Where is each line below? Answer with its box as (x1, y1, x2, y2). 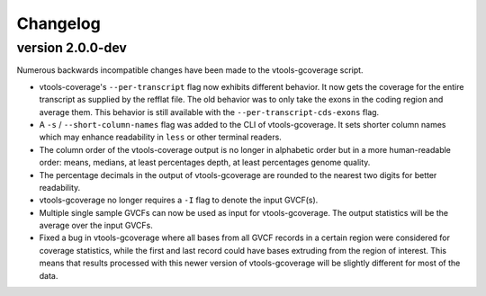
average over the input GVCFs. (39, 220, 153, 231)
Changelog (16, 13, 101, 33)
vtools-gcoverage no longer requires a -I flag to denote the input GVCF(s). (39, 194, 319, 206)
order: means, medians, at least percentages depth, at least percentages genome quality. (39, 157, 371, 168)
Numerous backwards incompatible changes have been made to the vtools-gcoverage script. (16, 65, 364, 76)
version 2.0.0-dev (16, 40, 128, 56)
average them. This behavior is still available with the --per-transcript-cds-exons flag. (39, 106, 380, 117)
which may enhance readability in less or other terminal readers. (39, 131, 283, 143)
